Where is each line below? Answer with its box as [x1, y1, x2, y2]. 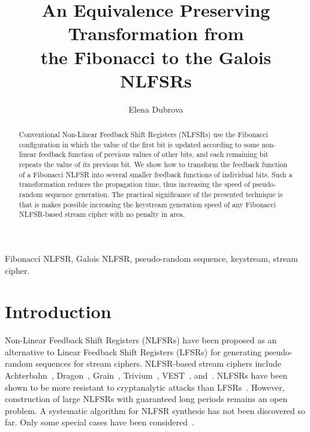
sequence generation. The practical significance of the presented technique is [45, 189, 283, 200]
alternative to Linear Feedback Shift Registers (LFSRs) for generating [5, 345, 262, 358]
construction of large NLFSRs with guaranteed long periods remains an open [5, 392, 288, 405]
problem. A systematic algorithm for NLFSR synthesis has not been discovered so [5, 404, 306, 416]
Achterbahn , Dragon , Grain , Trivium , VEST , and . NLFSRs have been [5, 369, 288, 382]
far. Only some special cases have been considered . [5, 416, 194, 428]
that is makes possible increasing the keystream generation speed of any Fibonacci [19, 199, 276, 209]
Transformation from [68, 21, 244, 46]
